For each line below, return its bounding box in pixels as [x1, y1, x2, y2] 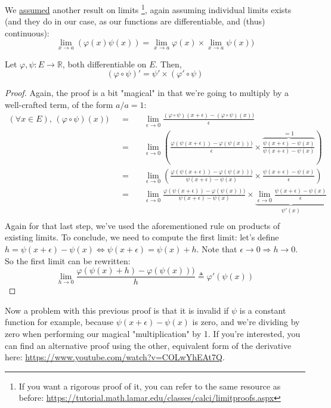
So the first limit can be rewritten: [5, 254, 131, 267]
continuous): [5, 26, 50, 39]
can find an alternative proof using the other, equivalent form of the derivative [5, 339, 292, 351]
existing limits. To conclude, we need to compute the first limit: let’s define [5, 231, 279, 243]
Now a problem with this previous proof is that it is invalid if [5, 304, 229, 316]
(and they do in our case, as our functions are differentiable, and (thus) [5, 15, 265, 27]
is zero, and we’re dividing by [192, 316, 300, 328]
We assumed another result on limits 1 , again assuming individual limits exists [5, 2, 292, 16]
